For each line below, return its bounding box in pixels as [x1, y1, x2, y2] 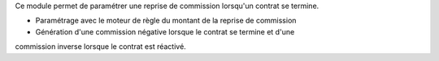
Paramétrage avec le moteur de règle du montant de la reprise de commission [35, 16, 297, 26]
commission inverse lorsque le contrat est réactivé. [15, 42, 186, 51]
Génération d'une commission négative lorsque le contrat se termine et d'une [35, 26, 295, 36]
